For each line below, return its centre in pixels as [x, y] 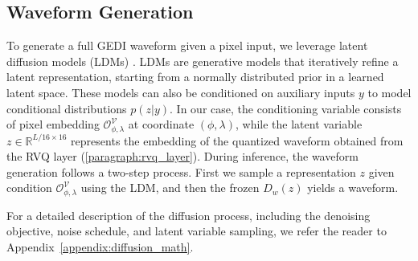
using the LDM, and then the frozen [170, 188]
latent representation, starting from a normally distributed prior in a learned [195, 77]
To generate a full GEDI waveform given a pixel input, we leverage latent [187, 45]
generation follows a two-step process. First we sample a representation [181, 171]
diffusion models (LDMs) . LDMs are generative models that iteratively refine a [203, 61]
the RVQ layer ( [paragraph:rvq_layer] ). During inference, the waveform [182, 156]
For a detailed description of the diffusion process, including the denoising [189, 215]
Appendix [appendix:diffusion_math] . [100, 247]
